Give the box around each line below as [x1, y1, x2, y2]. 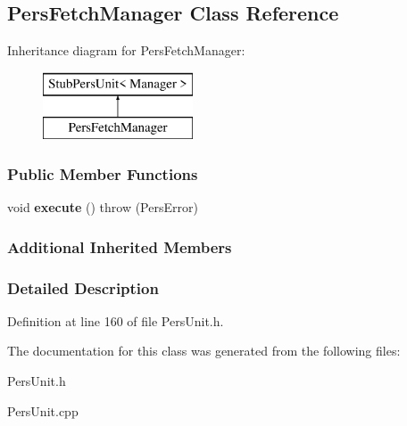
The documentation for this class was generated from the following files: [7, 341, 401, 360]
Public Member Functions [7, 162, 198, 184]
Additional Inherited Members [7, 235, 232, 258]
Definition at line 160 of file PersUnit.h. [7, 311, 224, 330]
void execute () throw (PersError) [7, 198, 198, 217]
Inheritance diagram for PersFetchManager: [7, 41, 245, 60]
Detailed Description [7, 276, 159, 299]
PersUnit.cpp [7, 401, 79, 420]
